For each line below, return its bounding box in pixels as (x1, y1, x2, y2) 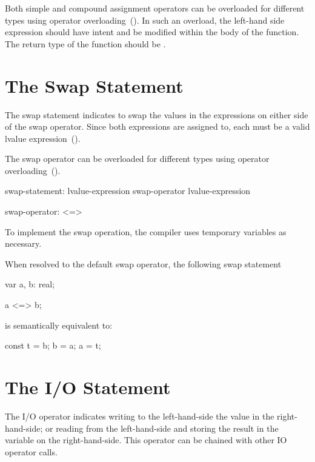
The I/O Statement (5, 375, 171, 399)
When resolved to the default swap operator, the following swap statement (5, 257, 282, 270)
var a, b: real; (5, 278, 55, 290)
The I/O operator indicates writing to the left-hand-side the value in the (5, 409, 274, 422)
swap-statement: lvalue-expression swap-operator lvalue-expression (5, 184, 251, 197)
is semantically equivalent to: (5, 318, 113, 331)
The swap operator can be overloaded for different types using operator (5, 152, 270, 165)
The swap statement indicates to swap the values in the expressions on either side (5, 108, 308, 121)
